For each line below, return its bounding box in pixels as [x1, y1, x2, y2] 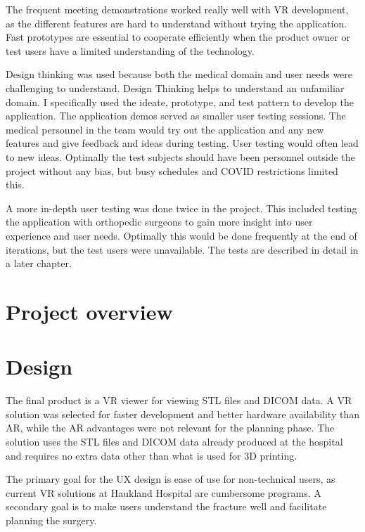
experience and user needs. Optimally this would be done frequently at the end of [6, 228, 357, 242]
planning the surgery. [6, 512, 97, 527]
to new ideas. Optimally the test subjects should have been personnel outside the [6, 149, 355, 164]
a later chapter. [6, 256, 72, 271]
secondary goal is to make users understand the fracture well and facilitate [6, 499, 327, 514]
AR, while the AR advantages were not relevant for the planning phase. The [6, 420, 335, 435]
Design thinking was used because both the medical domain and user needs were [6, 67, 353, 82]
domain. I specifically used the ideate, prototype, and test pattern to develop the [6, 94, 354, 109]
